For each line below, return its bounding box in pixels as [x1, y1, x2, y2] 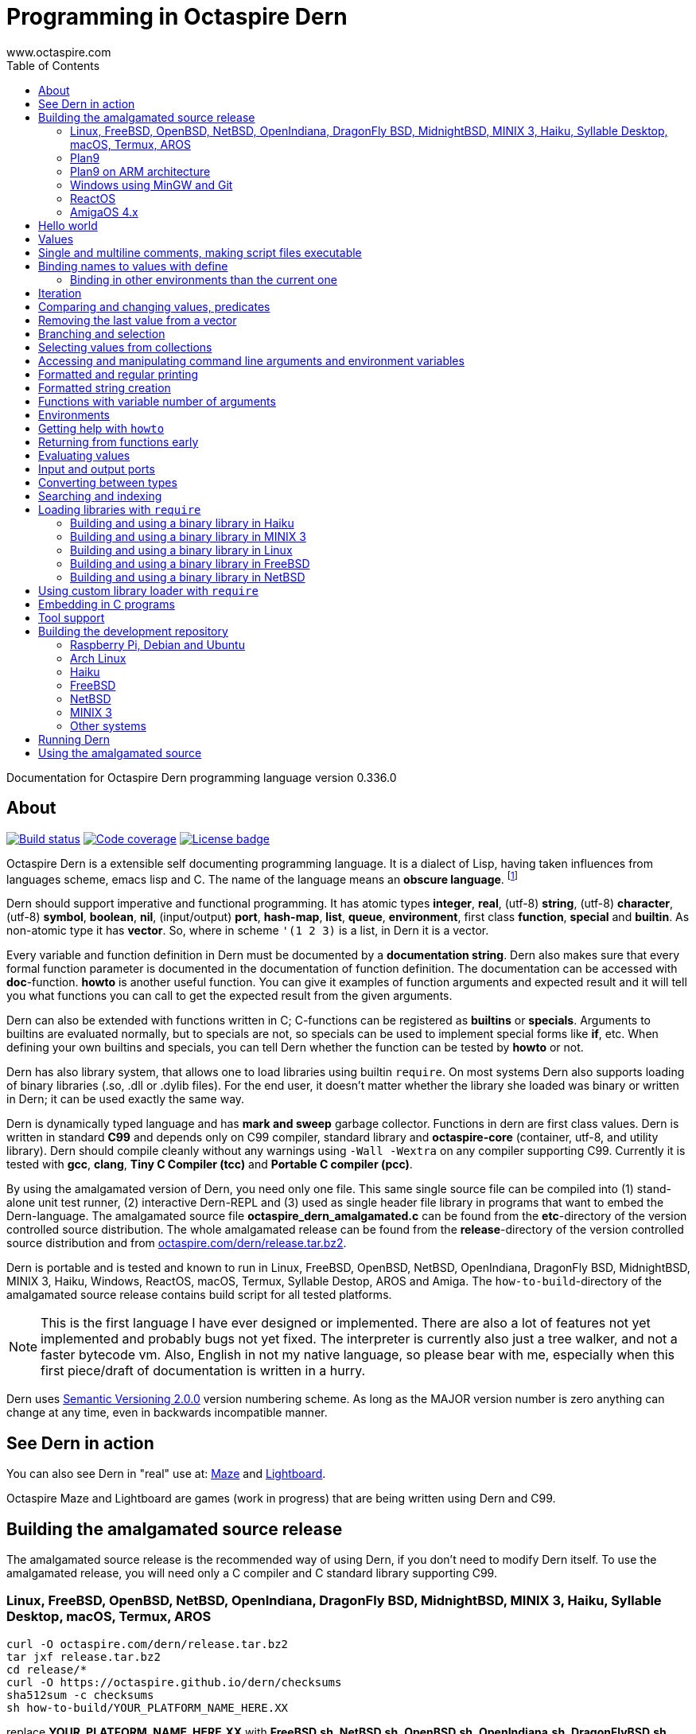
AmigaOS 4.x [70, 204, 138, 219]
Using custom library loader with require [38, 583, 259, 597]
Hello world [38, 218, 98, 232]
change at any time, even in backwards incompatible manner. [6, 1405, 328, 1420]
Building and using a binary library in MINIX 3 [70, 529, 306, 543]
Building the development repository [38, 624, 228, 638]
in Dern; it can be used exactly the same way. [6, 1092, 245, 1106]
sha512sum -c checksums [6, 1688, 154, 1701]
